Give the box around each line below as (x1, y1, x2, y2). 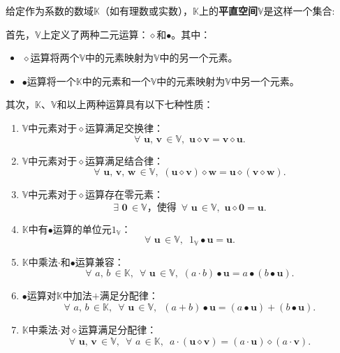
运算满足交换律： (85, 120, 164, 135)
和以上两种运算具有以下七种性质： (57, 97, 214, 112)
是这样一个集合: (263, 3, 335, 17)
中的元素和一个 (82, 73, 151, 88)
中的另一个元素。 (159, 50, 238, 65)
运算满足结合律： (85, 153, 164, 167)
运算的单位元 (52, 221, 112, 236)
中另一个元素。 (230, 73, 300, 88)
